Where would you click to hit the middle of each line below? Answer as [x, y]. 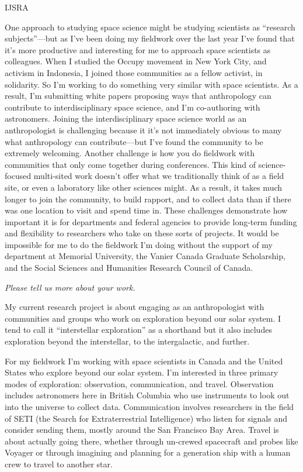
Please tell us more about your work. [70, 287]
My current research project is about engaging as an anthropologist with [135, 307]
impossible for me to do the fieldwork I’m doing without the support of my [139, 244]
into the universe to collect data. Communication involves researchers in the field [149, 406]
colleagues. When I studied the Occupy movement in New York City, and [136, 61]
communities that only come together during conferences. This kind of [130, 164]
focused [18, 176]
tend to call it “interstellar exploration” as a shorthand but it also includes [138, 330]
